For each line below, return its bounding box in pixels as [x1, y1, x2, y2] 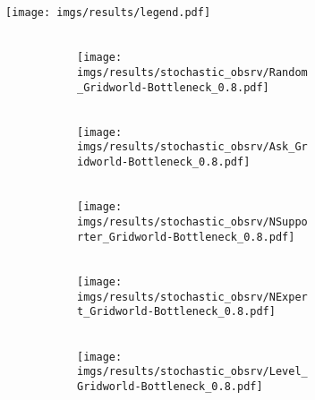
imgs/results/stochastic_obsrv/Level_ [77, 365, 308, 379]
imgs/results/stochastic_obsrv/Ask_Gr [77, 140, 308, 154]
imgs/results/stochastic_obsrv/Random [77, 65, 308, 79]
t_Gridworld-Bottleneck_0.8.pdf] [77, 305, 276, 319]
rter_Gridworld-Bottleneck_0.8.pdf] [77, 230, 295, 243]
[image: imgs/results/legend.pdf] [5, 6, 211, 19]
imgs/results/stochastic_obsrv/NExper [77, 290, 308, 303]
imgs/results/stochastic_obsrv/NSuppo [77, 216, 308, 229]
